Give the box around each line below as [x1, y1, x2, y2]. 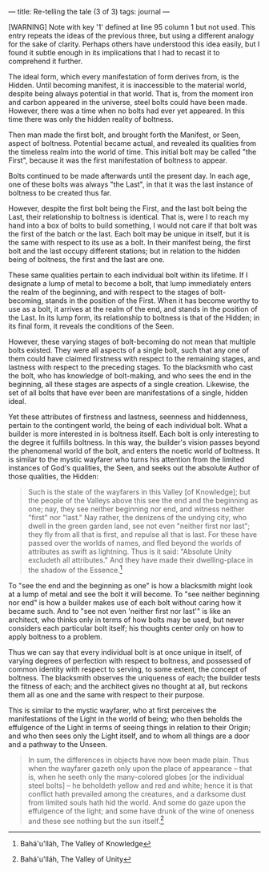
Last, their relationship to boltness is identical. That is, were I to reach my [8, 212, 250, 221]
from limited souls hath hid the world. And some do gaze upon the [27, 797, 247, 807]
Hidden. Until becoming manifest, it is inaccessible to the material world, [8, 80, 247, 90]
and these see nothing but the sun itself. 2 [27, 814, 164, 826]
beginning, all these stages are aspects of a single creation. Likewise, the [8, 380, 250, 389]
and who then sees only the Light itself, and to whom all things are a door [8, 731, 250, 741]
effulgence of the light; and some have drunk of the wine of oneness [27, 805, 255, 816]
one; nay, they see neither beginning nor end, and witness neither [27, 504, 245, 514]
